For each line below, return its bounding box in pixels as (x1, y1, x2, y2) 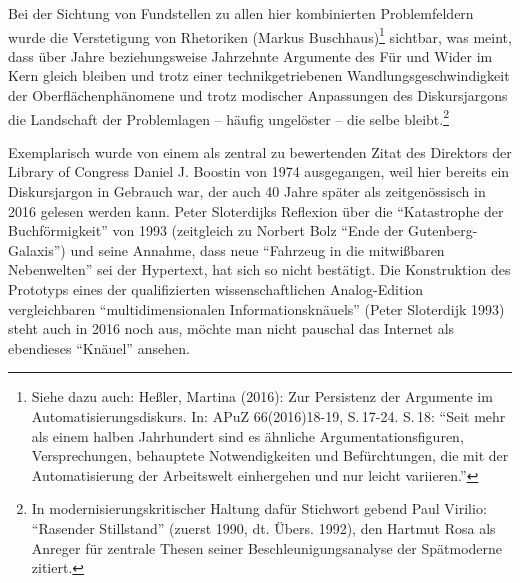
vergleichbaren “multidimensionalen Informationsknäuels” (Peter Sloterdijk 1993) (8, 298, 505, 319)
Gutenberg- (408, 220, 478, 241)
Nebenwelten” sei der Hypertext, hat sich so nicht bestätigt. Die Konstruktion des (8, 259, 511, 280)
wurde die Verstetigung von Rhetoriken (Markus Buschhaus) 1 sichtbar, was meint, (8, 23, 512, 47)
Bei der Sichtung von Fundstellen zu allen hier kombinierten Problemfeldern (8, 3, 474, 23)
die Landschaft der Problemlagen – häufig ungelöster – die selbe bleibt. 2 (8, 105, 449, 129)
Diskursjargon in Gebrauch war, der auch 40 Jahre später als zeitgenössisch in (8, 181, 486, 202)
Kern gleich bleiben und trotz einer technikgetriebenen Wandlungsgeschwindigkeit (8, 65, 510, 86)
